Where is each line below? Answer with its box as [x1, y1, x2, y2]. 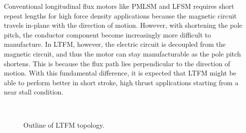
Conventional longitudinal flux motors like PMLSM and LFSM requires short [4, 1, 234, 11]
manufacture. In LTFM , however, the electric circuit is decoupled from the [4, 39, 226, 49]
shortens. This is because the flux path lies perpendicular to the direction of [4, 58, 230, 68]
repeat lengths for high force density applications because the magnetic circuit [4, 10, 237, 20]
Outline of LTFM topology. [23, 119, 105, 130]
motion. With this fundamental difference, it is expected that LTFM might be [4, 68, 236, 78]
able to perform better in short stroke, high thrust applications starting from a [4, 77, 239, 87]
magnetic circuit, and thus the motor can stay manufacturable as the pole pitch [4, 48, 241, 58]
